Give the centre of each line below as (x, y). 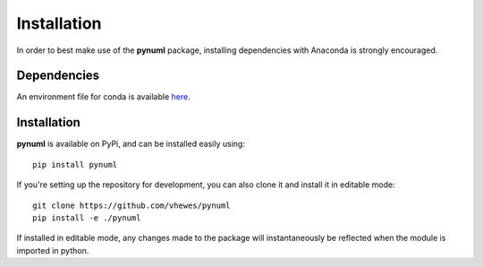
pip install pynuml (75, 164)
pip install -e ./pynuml (87, 218)
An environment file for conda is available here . (104, 97)
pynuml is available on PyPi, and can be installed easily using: (131, 144)
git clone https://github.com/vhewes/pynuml (132, 205)
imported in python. (53, 250)
